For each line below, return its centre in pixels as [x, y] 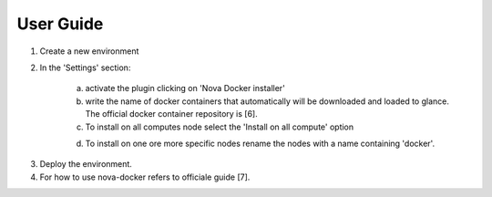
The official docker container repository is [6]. [172, 114]
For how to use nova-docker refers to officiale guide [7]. [145, 177]
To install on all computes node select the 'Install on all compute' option [220, 127]
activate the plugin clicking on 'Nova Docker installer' [185, 88]
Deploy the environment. [86, 164]
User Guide [60, 24]
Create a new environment [89, 51]
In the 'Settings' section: [85, 67]
